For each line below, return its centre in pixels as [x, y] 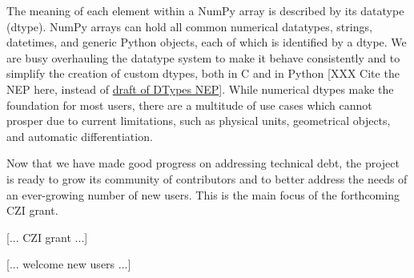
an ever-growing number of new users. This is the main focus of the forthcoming [203, 194]
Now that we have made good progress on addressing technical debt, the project [203, 163]
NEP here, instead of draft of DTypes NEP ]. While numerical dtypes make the [200, 89]
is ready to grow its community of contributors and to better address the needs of [207, 178]
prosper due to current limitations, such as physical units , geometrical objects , [199, 121]
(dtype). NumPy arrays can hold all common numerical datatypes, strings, [189, 26]
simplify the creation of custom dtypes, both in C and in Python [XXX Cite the [203, 73]
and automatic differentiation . [80, 136]
